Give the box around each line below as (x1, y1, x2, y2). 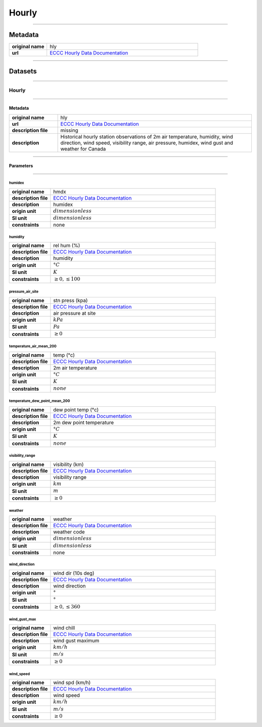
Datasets (9, 67, 37, 75)
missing (60, 127, 79, 134)
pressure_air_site (9, 289, 39, 294)
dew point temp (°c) (53, 406, 99, 413)
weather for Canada (60, 145, 106, 152)
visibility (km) (53, 461, 84, 468)
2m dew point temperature (53, 419, 114, 426)
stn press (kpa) (53, 297, 88, 304)
